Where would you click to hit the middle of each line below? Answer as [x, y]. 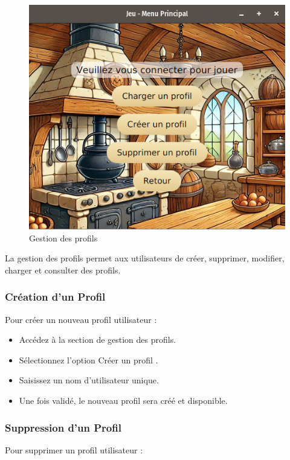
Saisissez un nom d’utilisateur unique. [89, 380]
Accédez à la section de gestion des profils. [98, 340]
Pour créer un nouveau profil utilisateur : [81, 319]
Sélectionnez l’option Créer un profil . [89, 359]
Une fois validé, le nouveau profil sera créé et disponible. [123, 401]
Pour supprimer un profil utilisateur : [74, 449]
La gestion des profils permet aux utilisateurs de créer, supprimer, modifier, [145, 258]
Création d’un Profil [55, 297]
